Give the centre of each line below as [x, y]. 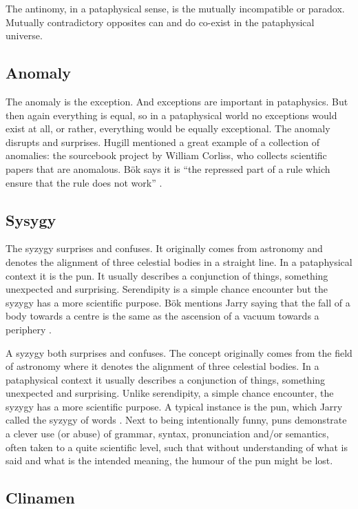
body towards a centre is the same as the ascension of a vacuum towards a [162, 316]
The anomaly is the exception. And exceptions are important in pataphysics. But [177, 101]
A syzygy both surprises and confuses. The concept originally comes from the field [179, 352]
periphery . [29, 329]
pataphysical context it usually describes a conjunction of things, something [166, 379]
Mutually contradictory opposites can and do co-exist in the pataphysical [160, 22]
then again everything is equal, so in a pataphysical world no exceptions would [171, 115]
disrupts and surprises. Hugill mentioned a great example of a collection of [162, 142]
